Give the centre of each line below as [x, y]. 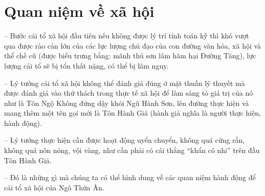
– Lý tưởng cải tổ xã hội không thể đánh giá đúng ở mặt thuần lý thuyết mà [125, 83]
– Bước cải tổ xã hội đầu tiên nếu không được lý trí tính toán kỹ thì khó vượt [127, 36]
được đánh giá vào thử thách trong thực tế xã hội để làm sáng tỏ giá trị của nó [129, 93]
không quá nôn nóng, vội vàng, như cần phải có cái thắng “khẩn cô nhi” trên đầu [132, 150]
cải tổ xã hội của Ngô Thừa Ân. [54, 187]
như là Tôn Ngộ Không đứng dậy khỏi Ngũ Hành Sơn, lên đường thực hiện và [127, 103]
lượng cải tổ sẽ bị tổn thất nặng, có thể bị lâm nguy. [86, 65]
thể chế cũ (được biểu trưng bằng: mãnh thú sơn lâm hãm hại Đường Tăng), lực [130, 56]
